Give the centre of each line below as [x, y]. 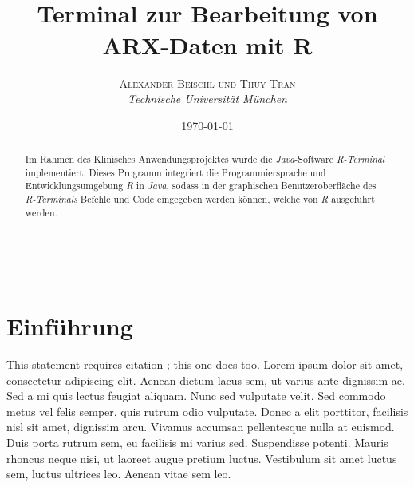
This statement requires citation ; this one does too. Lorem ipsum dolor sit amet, [205, 364]
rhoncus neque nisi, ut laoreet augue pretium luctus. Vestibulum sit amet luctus [202, 458]
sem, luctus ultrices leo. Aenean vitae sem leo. [119, 474]
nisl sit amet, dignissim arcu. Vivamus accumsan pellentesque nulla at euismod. [201, 427]
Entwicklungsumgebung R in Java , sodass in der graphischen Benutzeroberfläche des [201, 186]
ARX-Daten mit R [207, 44]
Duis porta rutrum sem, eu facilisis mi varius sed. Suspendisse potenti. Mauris [197, 443]
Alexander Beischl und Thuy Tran [207, 83]
